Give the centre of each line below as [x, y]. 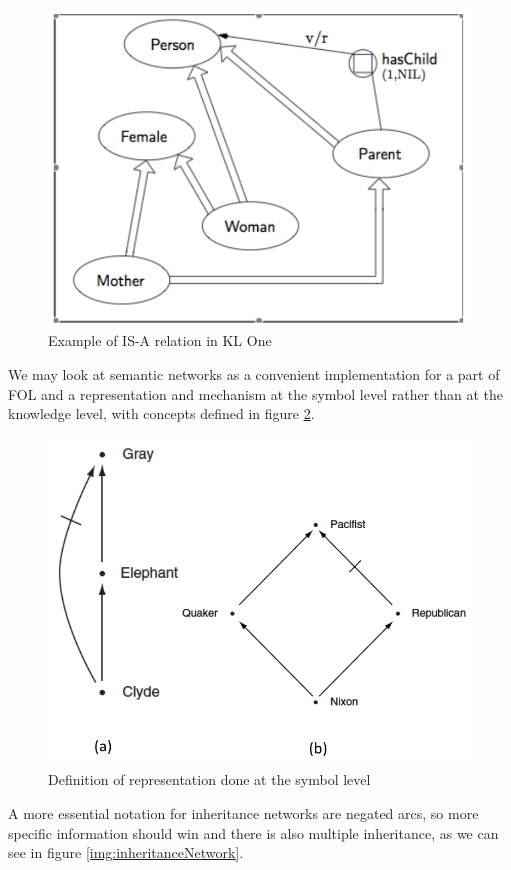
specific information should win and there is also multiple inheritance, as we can [253, 832]
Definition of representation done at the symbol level [209, 779]
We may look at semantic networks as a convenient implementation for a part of [254, 374]
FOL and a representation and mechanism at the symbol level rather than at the [256, 393]
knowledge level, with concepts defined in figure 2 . [161, 413]
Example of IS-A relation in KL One [160, 340]
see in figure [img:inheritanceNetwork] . [126, 852]
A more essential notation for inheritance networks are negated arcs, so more [243, 812]
